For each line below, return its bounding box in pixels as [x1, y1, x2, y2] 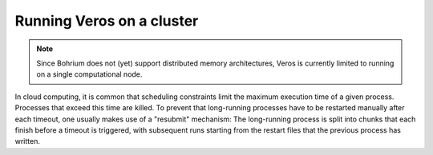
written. [14, 137, 40, 146]
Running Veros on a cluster [14, 12, 199, 30]
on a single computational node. [36, 70, 143, 79]
